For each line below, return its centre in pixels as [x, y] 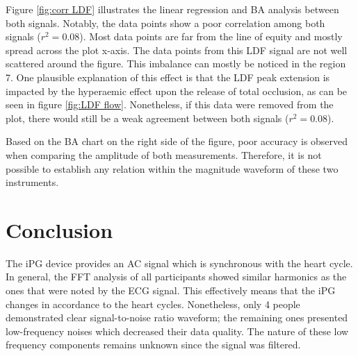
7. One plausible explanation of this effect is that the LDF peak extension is [168, 77]
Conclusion [59, 229]
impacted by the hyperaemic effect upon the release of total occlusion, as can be [177, 91]
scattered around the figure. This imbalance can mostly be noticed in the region [176, 63]
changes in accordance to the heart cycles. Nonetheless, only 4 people [153, 304]
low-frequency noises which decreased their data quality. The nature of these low [177, 331]
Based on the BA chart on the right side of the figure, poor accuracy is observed [177, 141]
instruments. [32, 182]
